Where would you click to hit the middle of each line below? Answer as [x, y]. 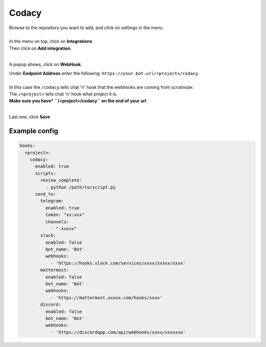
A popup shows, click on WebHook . [46, 64]
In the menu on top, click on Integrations [51, 41]
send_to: [46, 194]
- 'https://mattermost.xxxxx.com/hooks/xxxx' [106, 298]
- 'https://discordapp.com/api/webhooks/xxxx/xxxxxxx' [118, 332]
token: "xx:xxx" [65, 215]
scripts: [46, 173]
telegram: [52, 201]
